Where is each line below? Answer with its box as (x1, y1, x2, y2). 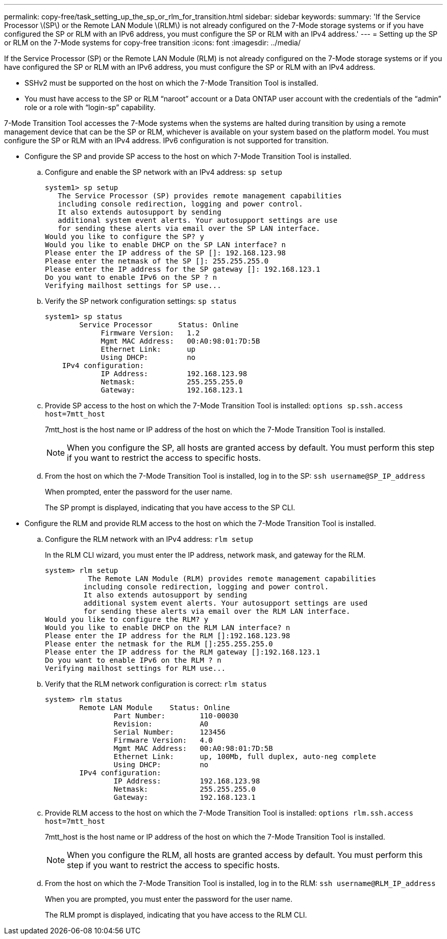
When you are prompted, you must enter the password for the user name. (45, 895, 292, 903)
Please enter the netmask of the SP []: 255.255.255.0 (45, 257, 269, 265)
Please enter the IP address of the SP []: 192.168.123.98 (45, 249, 286, 257)
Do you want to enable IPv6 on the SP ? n (45, 273, 217, 281)
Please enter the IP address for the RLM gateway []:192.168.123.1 (45, 648, 320, 656)
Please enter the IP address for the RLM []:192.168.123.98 (45, 632, 290, 640)
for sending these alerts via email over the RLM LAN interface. (83, 607, 351, 615)
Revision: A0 (113, 720, 209, 728)
